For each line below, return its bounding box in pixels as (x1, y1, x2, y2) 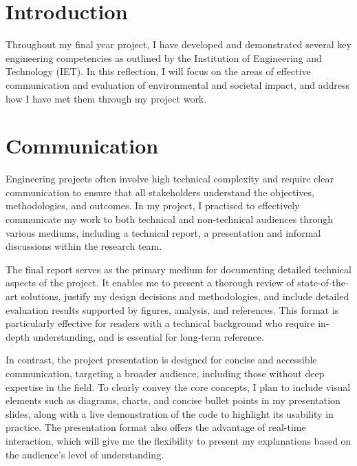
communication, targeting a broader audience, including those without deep (6, 366, 325, 380)
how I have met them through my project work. (6, 91, 207, 105)
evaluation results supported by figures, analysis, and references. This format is (6, 302, 339, 317)
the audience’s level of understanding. (6, 447, 164, 461)
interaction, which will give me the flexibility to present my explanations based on (6, 433, 351, 447)
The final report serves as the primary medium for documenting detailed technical (6, 262, 351, 276)
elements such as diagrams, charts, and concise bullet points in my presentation (6, 393, 340, 407)
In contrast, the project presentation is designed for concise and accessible (6, 352, 317, 367)
